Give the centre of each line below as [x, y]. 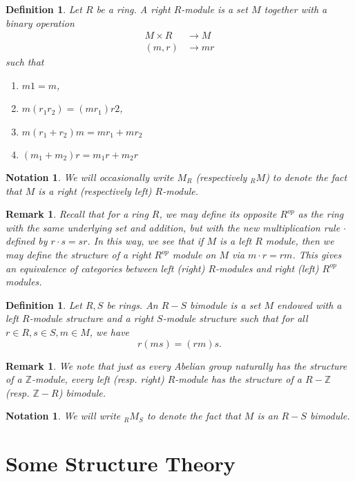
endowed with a [309, 304]
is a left [236, 241]
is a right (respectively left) [95, 190]
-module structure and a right [92, 318]
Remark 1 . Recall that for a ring [77, 214]
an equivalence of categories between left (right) [105, 268]
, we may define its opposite [218, 214]
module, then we [300, 241]
